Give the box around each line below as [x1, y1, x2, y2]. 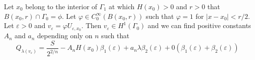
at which [108, 1, 135, 11]
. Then [81, 20, 102, 30]
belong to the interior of [25, 1, 98, 11]
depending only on [37, 30, 93, 41]
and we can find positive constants [148, 20, 251, 30]
